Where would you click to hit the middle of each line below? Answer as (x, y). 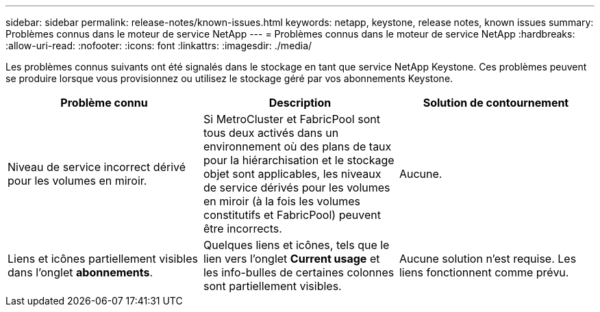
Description (300, 103)
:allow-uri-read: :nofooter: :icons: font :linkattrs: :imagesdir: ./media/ (159, 45)
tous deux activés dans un (271, 133)
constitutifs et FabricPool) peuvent (292, 215)
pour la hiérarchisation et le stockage (299, 160)
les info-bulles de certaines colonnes (299, 272)
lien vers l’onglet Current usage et (291, 259)
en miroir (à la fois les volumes (282, 201)
